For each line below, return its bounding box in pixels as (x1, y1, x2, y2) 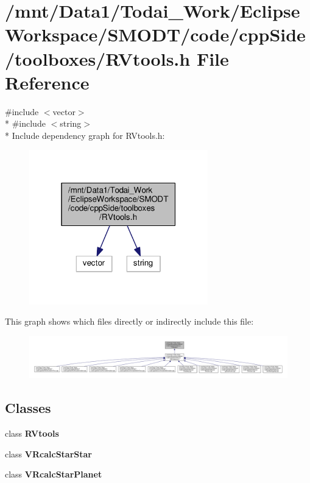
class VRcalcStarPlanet (5, 468, 102, 481)
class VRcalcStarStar (5, 447, 92, 460)
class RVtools (5, 427, 59, 440)
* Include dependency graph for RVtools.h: (5, 129, 165, 141)
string (60, 117, 82, 130)
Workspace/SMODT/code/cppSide (5, 22, 306, 47)
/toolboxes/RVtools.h (5, 46, 191, 71)
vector (52, 105, 76, 118)
